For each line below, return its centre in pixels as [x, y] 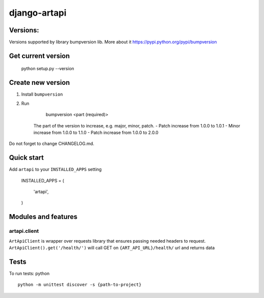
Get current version [40, 56]
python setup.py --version [48, 69]
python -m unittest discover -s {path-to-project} [80, 285]
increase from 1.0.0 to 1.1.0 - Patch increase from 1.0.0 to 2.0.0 [96, 132]
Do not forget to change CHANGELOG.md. [52, 144]
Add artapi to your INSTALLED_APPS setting [55, 170]
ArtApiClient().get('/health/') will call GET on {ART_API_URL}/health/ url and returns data [112, 248]
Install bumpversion [42, 94]
